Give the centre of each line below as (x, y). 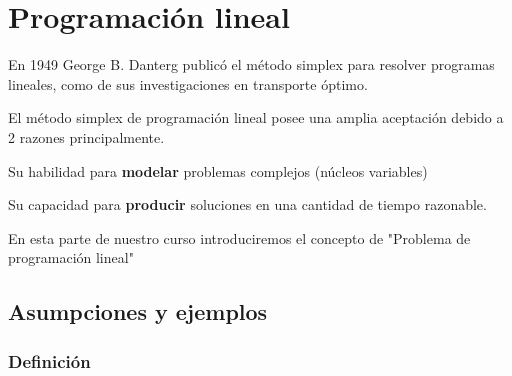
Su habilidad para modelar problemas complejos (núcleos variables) (218, 170)
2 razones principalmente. (86, 136)
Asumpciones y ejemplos (138, 311)
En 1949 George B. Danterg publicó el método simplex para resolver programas (251, 64)
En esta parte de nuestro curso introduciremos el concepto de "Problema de (239, 237)
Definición (49, 360)
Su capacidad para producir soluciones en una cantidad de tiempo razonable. (247, 204)
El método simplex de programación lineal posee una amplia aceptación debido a (256, 117)
